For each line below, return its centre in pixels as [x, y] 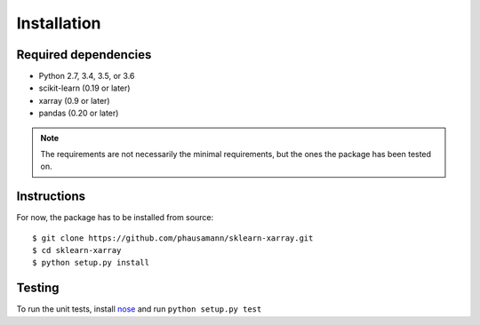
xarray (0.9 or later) [74, 100]
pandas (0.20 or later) [79, 113]
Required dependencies [84, 55]
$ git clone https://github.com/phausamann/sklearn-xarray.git [173, 238]
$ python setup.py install [91, 263]
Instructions [51, 197]
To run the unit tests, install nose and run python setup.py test [139, 309]
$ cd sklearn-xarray [77, 250]
